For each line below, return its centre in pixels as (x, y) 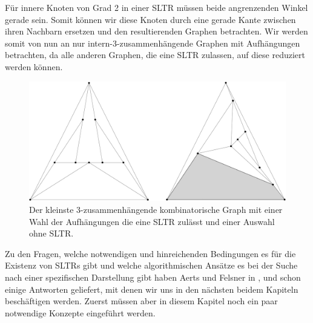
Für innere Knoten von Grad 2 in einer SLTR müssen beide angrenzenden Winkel (156, 7)
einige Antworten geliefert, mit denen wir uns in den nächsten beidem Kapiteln (152, 289)
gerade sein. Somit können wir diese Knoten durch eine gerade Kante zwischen (150, 19)
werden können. (34, 66)
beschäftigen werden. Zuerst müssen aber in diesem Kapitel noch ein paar (141, 301)
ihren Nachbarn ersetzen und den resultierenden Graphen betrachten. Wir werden (156, 31)
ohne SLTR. (51, 233)
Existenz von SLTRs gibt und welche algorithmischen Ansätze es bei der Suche (151, 265)
